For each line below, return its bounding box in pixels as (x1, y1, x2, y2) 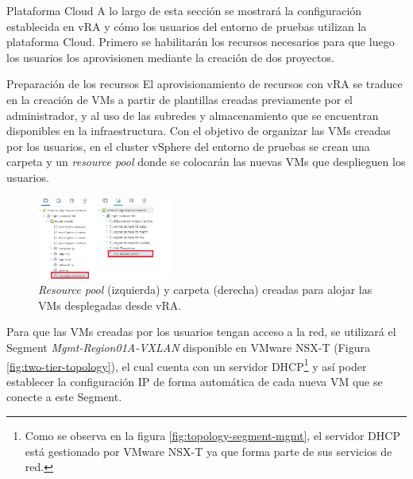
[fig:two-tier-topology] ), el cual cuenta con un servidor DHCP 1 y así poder (6, 355, 367, 374)
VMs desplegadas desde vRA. (38, 296, 182, 313)
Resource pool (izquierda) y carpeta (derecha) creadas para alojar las (38, 281, 372, 298)
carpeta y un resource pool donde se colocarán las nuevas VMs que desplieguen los (6, 153, 406, 170)
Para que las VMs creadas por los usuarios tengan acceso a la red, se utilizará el (6, 323, 396, 340)
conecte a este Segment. (6, 388, 122, 405)
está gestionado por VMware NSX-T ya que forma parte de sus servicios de (25, 442, 392, 459)
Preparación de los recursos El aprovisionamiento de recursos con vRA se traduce (6, 75, 403, 92)
